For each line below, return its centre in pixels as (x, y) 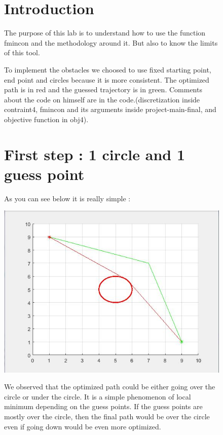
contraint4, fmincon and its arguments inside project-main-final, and (110, 109)
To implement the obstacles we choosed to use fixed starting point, (108, 69)
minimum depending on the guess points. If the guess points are (103, 406)
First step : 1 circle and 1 (95, 154)
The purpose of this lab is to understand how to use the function (105, 33)
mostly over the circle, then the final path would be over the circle (107, 416)
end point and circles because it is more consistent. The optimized (107, 79)
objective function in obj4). (46, 119)
